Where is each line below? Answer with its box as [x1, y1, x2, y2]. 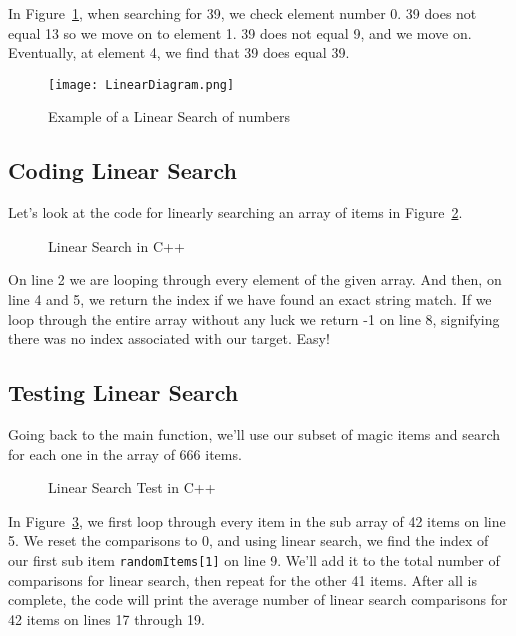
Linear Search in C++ [48, 235, 185, 256]
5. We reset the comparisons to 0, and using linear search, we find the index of [8, 530, 489, 551]
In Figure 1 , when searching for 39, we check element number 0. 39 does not [8, 3, 477, 23]
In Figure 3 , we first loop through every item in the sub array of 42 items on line [8, 510, 506, 531]
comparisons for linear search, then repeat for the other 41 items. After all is [8, 569, 477, 590]
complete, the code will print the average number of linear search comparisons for [8, 589, 508, 610]
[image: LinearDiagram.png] [48, 77, 235, 92]
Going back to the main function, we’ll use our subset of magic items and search [8, 424, 501, 444]
